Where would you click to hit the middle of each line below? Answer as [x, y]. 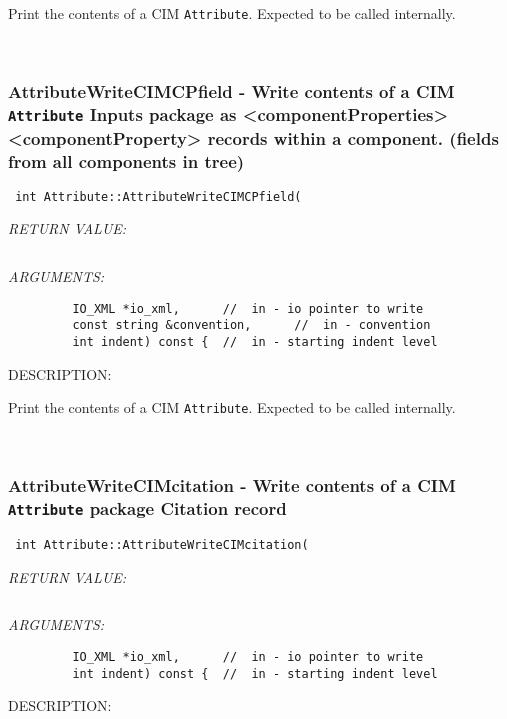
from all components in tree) [126, 160]
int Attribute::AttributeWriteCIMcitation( [162, 545]
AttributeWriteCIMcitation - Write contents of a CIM [232, 485]
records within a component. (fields [353, 137]
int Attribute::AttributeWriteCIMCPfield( [158, 196]
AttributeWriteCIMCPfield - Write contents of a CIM [231, 91]
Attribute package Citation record [147, 508]
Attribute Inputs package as [122, 114]
